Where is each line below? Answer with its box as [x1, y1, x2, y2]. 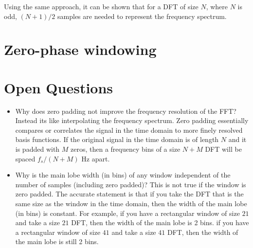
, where [206, 1, 228, 11]
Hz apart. [81, 153, 110, 163]
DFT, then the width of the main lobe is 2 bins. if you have [71, 217, 249, 228]
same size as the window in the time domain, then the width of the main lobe [15, 198, 247, 209]
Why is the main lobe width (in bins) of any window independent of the [15, 170, 231, 180]
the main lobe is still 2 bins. [15, 236, 99, 247]
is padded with [15, 144, 60, 154]
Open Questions [4, 77, 113, 97]
